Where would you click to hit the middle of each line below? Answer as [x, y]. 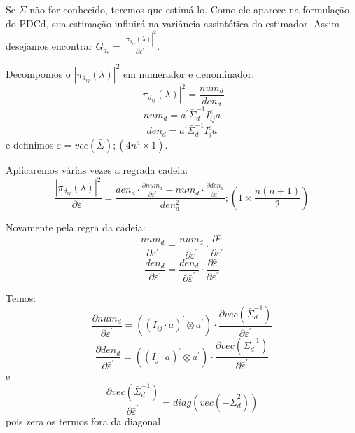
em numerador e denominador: [189, 73]
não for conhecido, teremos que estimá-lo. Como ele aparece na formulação [190, 9]
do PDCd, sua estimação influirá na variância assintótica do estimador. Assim [173, 23]
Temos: [21, 298]
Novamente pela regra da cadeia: [76, 227]
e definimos [30, 145]
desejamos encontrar [49, 46]
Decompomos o [38, 73]
